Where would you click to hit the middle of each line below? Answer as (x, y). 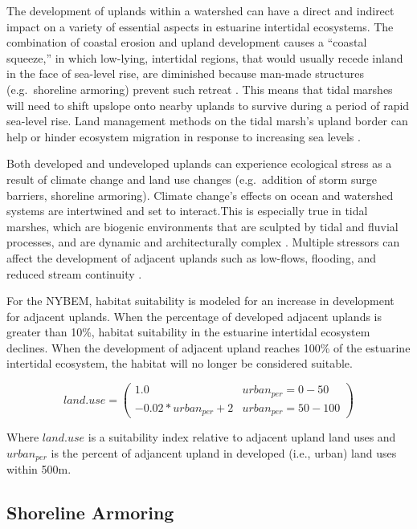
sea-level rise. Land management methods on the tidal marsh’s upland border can (207, 121)
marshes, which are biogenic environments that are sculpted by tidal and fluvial (202, 226)
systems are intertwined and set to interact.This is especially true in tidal (187, 211)
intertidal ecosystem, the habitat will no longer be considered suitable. (180, 363)
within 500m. (39, 469)
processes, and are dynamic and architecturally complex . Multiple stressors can (203, 242)
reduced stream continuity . (74, 273)
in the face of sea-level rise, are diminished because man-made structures (186, 73)
